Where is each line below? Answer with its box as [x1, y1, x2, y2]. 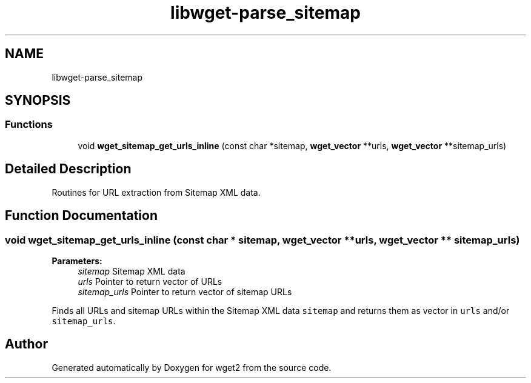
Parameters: [52, 255, 102, 266]
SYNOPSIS [5, 93, 71, 108]
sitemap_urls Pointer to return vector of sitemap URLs [78, 286, 292, 297]
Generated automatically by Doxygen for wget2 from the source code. [52, 362, 332, 373]
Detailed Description [5, 161, 132, 177]
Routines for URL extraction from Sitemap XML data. [52, 187, 261, 198]
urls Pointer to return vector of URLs [78, 276, 222, 287]
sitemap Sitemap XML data [78, 265, 185, 276]
